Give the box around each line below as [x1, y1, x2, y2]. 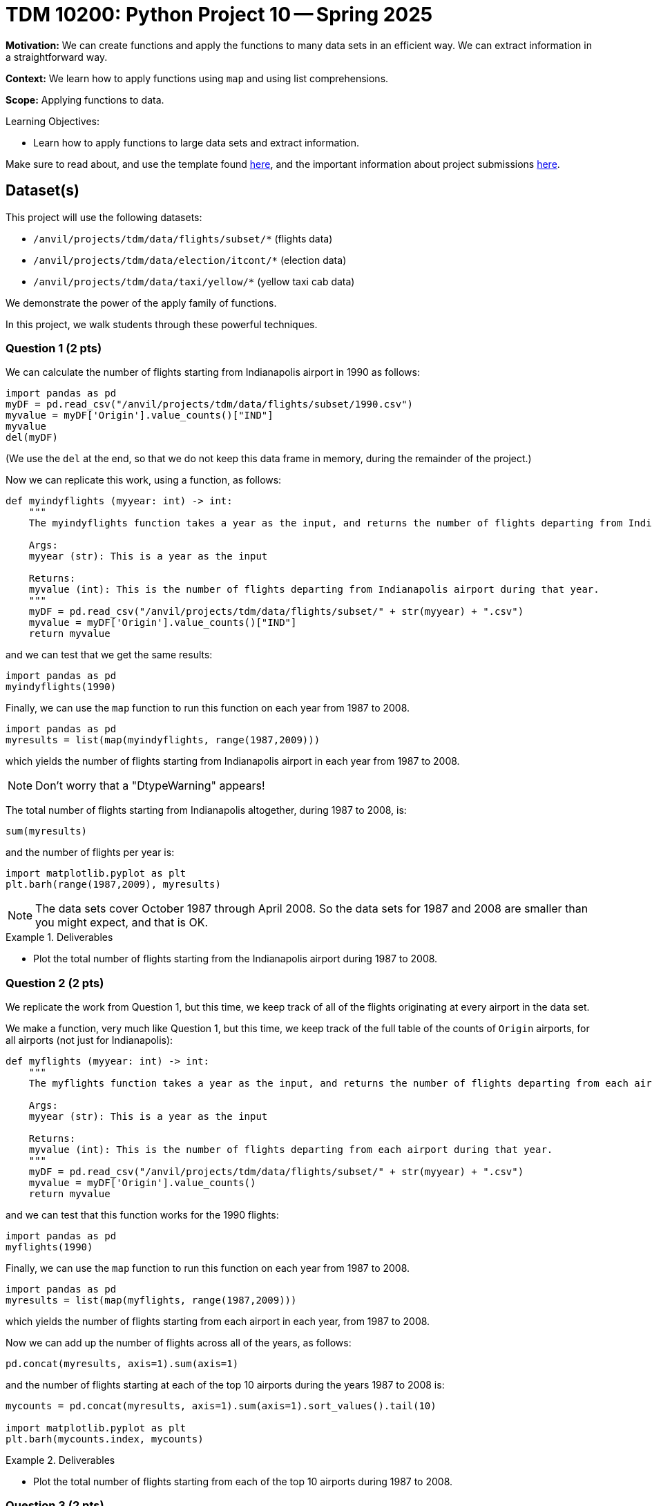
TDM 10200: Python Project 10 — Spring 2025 [6, 3, 433, 26]
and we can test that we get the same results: [6, 649, 213, 661]
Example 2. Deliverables [6, 1454, 115, 1467]
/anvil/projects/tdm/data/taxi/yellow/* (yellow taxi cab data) [33, 275, 355, 287]
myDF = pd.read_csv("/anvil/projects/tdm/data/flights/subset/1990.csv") [6, 399, 414, 410]
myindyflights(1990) [6, 681, 117, 693]
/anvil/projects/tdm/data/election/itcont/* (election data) [33, 254, 347, 266]
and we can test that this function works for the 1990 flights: [6, 1209, 279, 1221]
